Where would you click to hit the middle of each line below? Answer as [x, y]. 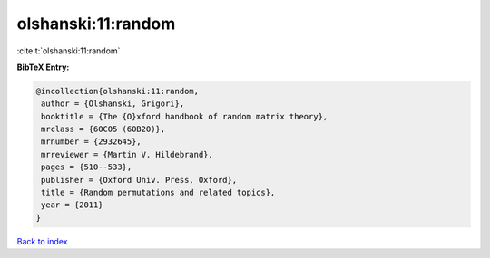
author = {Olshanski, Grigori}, [113, 104]
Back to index [42, 241]
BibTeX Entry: [43, 67]
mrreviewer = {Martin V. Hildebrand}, [127, 154]
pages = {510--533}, [87, 167]
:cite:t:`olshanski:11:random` [69, 51]
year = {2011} [72, 205]
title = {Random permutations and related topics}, [158, 193]
